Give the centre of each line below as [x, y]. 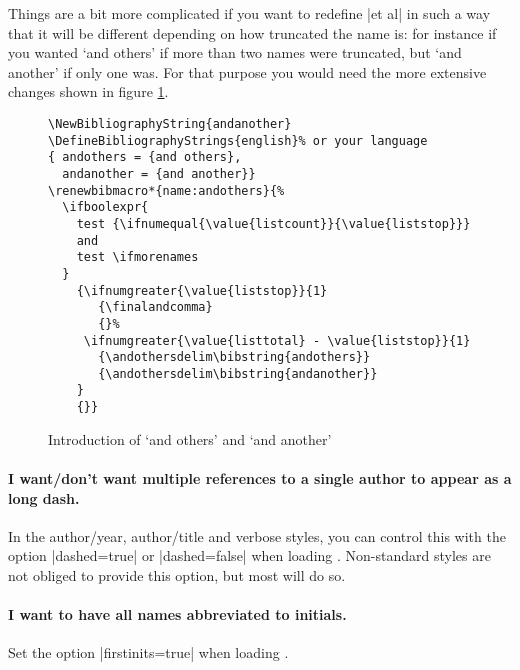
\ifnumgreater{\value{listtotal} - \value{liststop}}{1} [277, 340]
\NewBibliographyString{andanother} [170, 123]
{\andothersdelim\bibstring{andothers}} [234, 357]
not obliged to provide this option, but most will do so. [177, 574]
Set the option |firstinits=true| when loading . [148, 652]
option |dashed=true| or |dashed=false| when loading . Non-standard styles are [249, 555]
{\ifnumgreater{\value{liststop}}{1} [202, 290]
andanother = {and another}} [159, 173]
